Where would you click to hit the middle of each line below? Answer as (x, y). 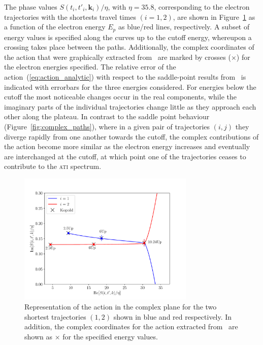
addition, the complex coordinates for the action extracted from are (131, 326)
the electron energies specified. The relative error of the (90, 67)
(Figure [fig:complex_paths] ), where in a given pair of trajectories (107, 126)
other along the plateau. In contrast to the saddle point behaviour (107, 116)
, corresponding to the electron (202, 7)
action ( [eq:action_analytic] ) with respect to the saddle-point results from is (125, 77)
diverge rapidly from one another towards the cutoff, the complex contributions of (131, 136)
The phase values (31, 7)
